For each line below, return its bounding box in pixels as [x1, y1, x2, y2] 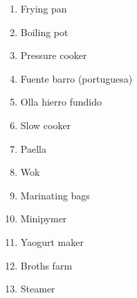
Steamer [20, 281, 55, 296]
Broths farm [20, 258, 73, 272]
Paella [20, 141, 46, 156]
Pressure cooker [20, 48, 87, 63]
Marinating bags [20, 188, 90, 202]
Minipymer [20, 211, 67, 226]
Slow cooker [20, 117, 71, 132]
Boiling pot [20, 24, 68, 39]
